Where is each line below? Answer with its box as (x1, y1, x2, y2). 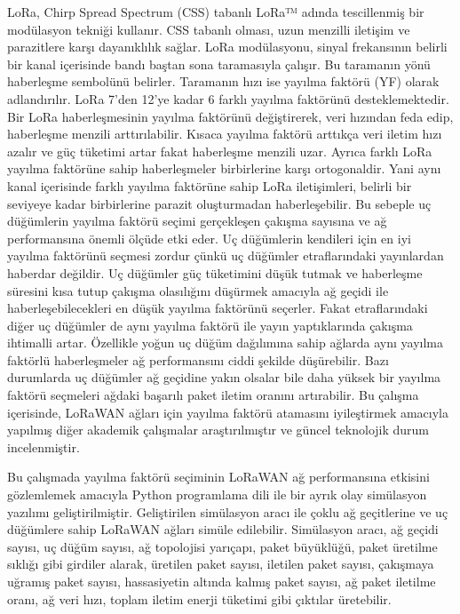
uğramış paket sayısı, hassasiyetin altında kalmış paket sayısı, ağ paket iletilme (7, 572, 436, 590)
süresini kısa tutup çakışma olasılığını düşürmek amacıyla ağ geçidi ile (7, 281, 389, 299)
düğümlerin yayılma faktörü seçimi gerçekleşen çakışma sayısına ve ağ (7, 211, 387, 230)
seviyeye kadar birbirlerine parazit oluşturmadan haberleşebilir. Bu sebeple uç (7, 194, 432, 212)
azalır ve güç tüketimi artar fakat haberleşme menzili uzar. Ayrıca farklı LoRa (7, 141, 432, 160)
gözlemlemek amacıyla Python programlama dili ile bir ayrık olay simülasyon (7, 485, 427, 504)
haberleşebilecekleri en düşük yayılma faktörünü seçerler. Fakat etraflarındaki (7, 299, 428, 317)
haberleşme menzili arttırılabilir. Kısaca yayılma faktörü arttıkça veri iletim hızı (7, 124, 442, 143)
